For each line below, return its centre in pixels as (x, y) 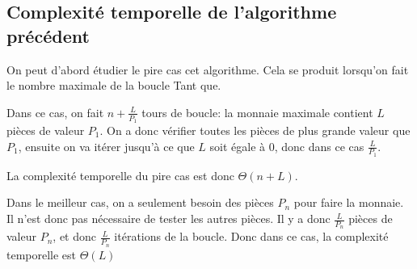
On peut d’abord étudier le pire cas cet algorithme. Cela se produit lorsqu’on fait (208, 69)
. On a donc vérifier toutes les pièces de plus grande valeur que (255, 130)
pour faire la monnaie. (349, 202)
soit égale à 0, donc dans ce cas (287, 146)
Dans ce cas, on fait (55, 112)
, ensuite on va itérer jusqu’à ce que (106, 146)
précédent (48, 35)
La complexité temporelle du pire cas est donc (120, 175)
